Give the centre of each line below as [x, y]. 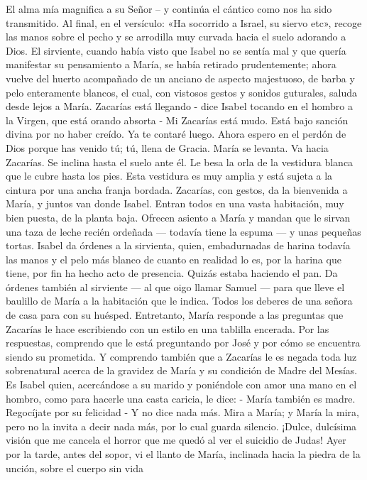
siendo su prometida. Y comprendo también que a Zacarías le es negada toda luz [181, 356]
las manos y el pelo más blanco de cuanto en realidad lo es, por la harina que [174, 259]
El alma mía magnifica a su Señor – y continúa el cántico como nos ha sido [169, 9]
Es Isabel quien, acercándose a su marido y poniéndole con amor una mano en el [181, 384]
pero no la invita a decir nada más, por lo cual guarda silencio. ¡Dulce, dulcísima [181, 426]
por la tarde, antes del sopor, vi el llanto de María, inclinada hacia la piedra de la [183, 454]
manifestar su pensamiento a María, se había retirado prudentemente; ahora [171, 64]
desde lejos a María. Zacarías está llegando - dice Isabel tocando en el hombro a [179, 106]
